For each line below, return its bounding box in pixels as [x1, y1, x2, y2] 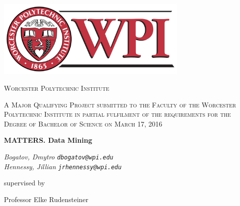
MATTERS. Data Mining [4, 135, 92, 145]
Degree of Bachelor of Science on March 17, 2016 [4, 118, 162, 129]
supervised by [4, 178, 45, 188]
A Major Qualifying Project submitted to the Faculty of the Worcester [4, 99, 236, 109]
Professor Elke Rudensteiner [4, 194, 89, 204]
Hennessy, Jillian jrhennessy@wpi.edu [4, 161, 122, 171]
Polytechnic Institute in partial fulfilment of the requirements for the [4, 109, 231, 119]
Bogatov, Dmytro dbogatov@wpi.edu [4, 151, 113, 161]
